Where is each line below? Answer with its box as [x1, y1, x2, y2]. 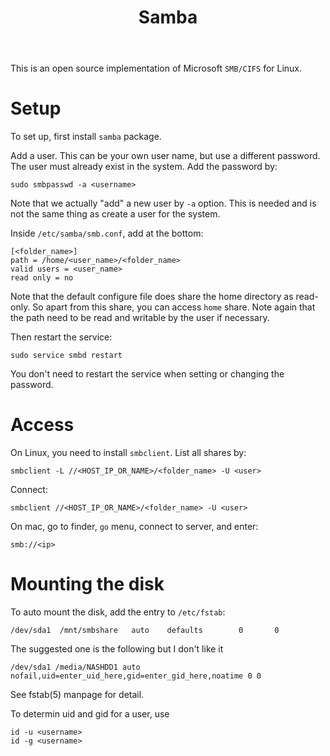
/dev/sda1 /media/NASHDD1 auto [10, 662, 141, 672]
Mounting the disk [10, 573, 165, 596]
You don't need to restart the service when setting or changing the [10, 368, 285, 380]
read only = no [10, 273, 74, 283]
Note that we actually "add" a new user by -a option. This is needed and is [10, 197, 317, 210]
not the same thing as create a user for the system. [10, 208, 221, 220]
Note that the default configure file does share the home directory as [10, 291, 294, 303]
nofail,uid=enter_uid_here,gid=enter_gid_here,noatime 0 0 [10, 671, 262, 681]
